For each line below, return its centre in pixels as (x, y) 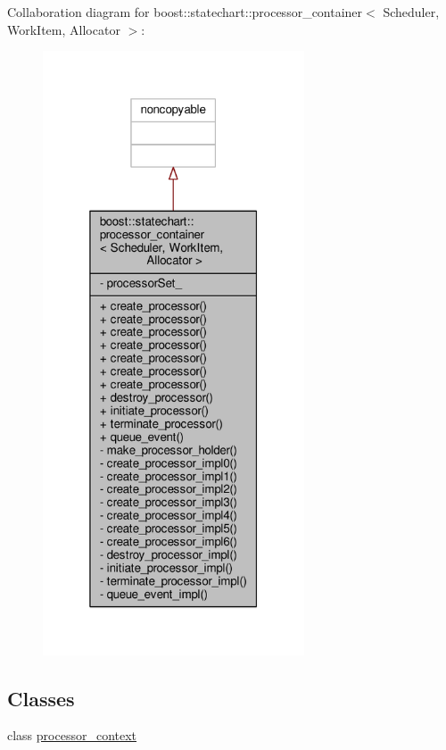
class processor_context (72, 735)
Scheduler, (411, 12)
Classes (41, 698)
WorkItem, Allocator (64, 29)
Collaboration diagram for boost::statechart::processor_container (185, 12)
